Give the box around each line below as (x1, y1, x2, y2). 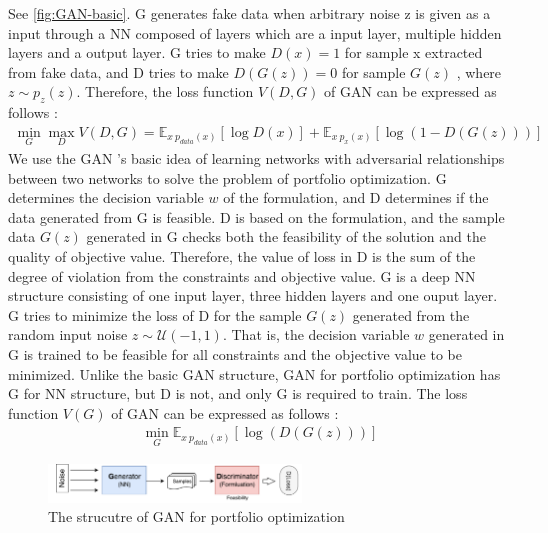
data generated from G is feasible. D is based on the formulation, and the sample (8, 206, 505, 227)
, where (456, 61, 502, 82)
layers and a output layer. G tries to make (8, 42, 266, 63)
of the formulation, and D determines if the (223, 187, 489, 208)
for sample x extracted (344, 42, 483, 63)
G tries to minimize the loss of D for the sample (8, 304, 302, 325)
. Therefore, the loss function (76, 81, 254, 102)
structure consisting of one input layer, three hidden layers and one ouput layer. (8, 285, 498, 306)
